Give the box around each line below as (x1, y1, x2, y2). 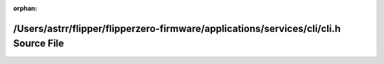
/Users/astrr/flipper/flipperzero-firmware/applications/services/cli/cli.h (13, 22, 341, 35)
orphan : (13, 4, 38, 12)
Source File (13, 38, 64, 50)
